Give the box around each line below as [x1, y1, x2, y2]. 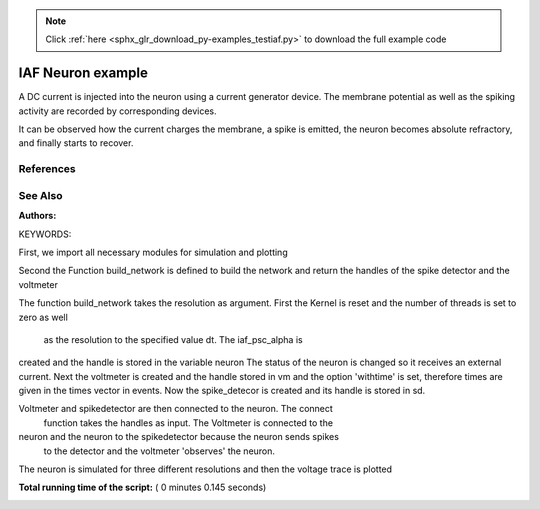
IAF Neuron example [18, 65, 149, 82]
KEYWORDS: [18, 228, 72, 240]
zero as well [18, 311, 69, 323]
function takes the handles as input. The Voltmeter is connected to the [43, 416, 334, 429]
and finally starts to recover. [18, 137, 134, 149]
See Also [18, 188, 63, 202]
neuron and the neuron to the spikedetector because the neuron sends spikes [18, 431, 340, 443]
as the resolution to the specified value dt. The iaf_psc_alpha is [43, 333, 304, 345]
